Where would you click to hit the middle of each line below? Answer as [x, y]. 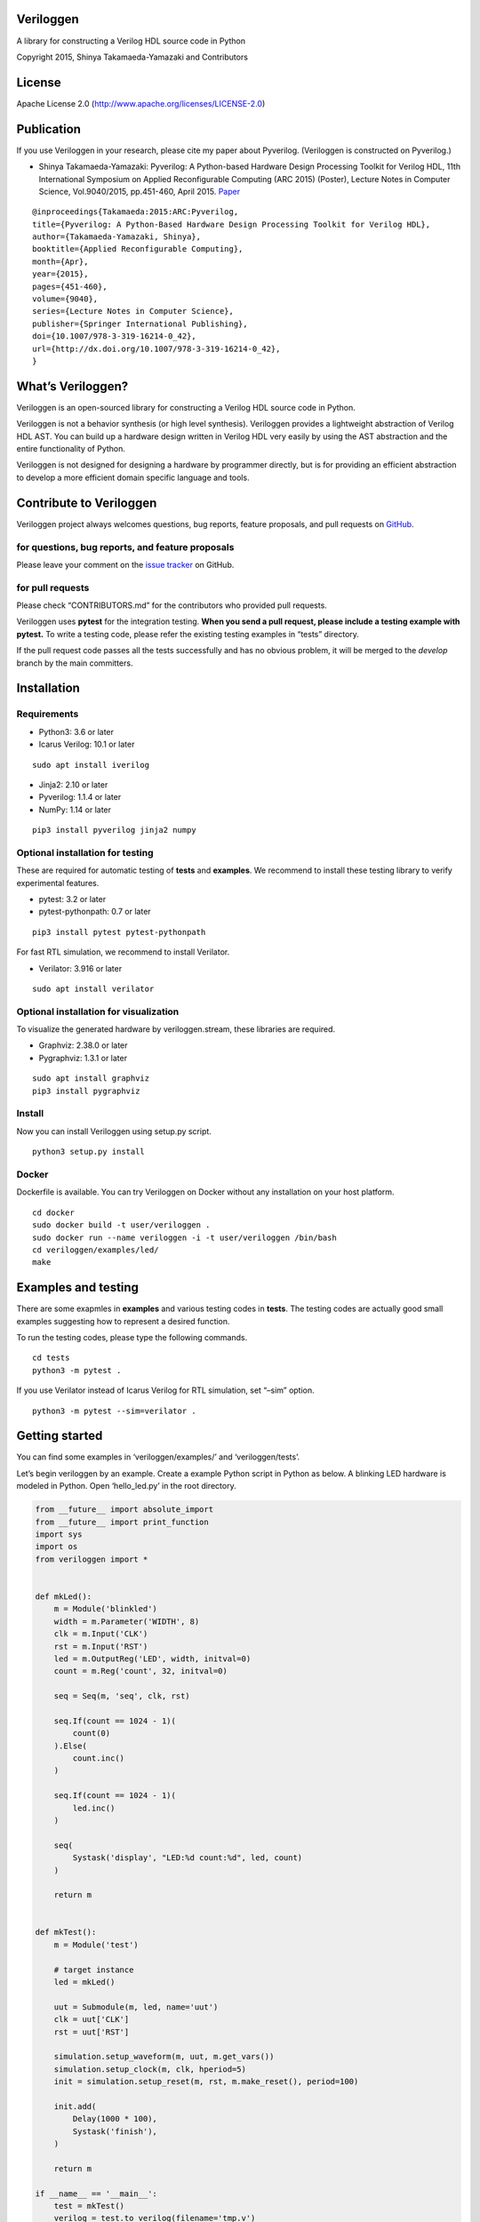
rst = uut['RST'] [92, 2032]
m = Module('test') [96, 1945]
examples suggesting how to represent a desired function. [123, 1321]
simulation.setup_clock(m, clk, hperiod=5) [150, 2069]
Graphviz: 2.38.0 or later [83, 1045]
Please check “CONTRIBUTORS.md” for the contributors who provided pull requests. [172, 605]
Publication [49, 129]
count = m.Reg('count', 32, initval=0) [141, 1671]
